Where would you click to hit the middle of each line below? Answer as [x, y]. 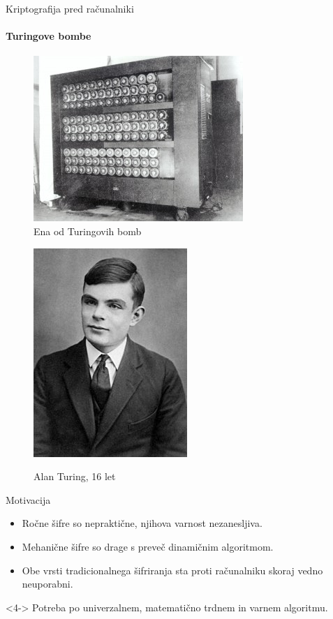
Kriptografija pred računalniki [70, 8]
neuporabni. [47, 584]
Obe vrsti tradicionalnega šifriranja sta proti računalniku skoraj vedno [172, 570]
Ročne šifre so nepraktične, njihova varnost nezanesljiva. [142, 523]
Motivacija [28, 499]
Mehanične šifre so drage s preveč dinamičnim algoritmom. [148, 546]
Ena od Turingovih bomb [88, 231]
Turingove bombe [49, 36]
